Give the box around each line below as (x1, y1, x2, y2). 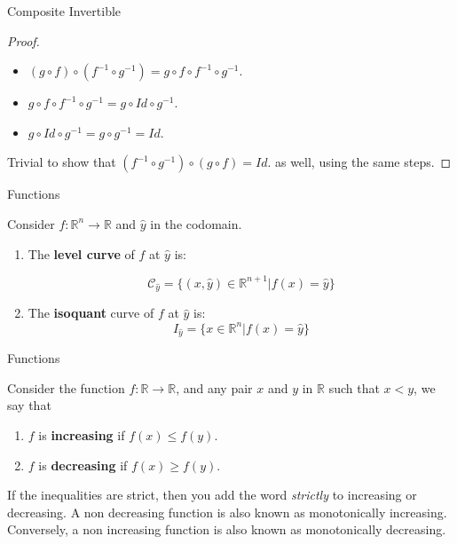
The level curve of (28, 244, 135, 263)
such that (328, 378, 380, 397)
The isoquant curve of (28, 304, 154, 322)
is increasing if (38, 426, 125, 445)
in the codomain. (150, 214, 242, 233)
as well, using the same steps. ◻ (274, 153, 452, 171)
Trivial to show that (7, 153, 116, 171)
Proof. (7, 31, 40, 50)
